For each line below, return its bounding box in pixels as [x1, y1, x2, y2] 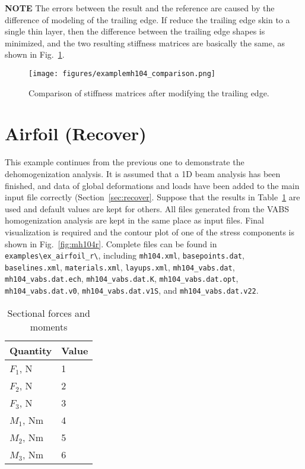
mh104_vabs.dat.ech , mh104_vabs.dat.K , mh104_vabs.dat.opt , [5, 272, 239, 285]
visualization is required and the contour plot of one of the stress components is [5, 225, 294, 238]
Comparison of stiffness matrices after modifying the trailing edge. [28, 86, 269, 99]
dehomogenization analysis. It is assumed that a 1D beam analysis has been [5, 167, 281, 180]
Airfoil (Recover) [5, 121, 147, 146]
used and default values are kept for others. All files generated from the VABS [5, 202, 290, 215]
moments [30, 319, 68, 333]
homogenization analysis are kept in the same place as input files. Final [5, 214, 264, 226]
